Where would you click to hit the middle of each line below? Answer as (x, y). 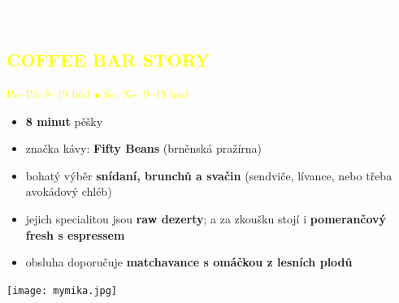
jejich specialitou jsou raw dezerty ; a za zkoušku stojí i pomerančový (206, 218)
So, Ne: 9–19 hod (146, 93)
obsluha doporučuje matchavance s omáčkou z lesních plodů (189, 262)
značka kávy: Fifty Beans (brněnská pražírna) (144, 148)
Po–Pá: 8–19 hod (49, 93)
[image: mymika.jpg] (62, 290)
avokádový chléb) (69, 191)
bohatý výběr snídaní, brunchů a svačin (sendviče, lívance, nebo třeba (209, 175)
